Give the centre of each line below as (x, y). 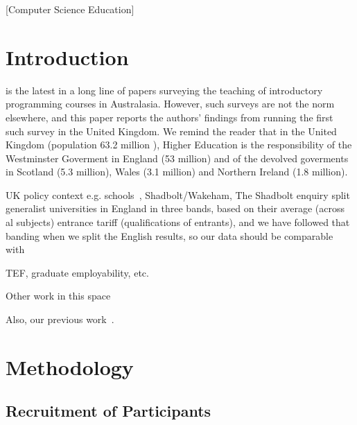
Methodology (70, 366)
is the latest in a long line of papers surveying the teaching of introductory (164, 90)
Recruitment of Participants (108, 411)
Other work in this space (58, 296)
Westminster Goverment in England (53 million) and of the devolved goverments (177, 158)
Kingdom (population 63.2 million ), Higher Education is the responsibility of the (179, 145)
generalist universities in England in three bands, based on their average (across (175, 208)
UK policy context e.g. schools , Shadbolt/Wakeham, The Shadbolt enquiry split (178, 194)
